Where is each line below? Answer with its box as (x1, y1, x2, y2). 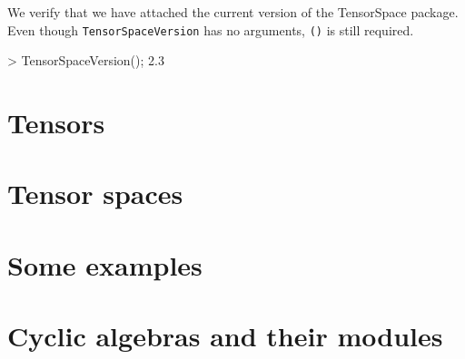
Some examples (7, 246, 203, 283)
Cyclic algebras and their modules (7, 317, 443, 354)
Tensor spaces (7, 175, 183, 212)
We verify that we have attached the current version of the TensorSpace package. (7, 3, 459, 21)
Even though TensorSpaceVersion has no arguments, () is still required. (7, 20, 414, 39)
